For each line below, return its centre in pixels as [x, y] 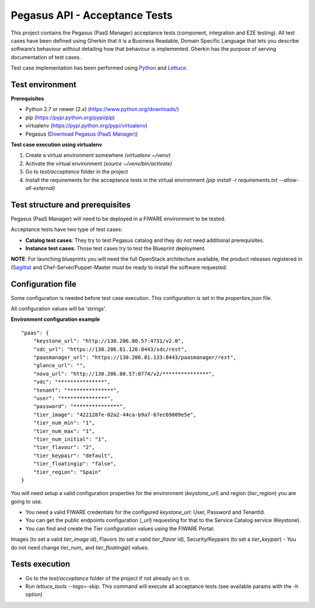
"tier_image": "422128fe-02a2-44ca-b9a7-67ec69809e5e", [115, 414]
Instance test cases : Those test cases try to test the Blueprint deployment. [116, 248]
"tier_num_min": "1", [64, 423]
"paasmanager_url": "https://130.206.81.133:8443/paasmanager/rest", [135, 357]
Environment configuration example [55, 319]
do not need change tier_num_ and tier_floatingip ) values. [80, 547]
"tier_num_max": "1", [64, 431]
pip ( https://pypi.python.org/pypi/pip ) [70, 118]
